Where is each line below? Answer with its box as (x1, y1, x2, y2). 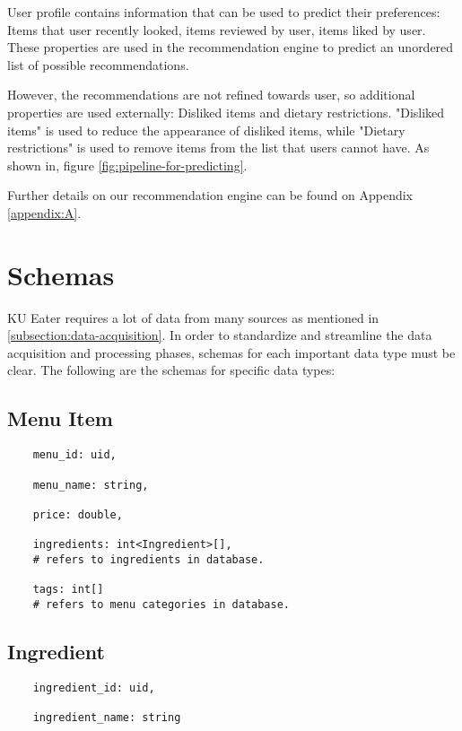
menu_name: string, (32, 478, 149, 492)
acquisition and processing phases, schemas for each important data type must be (7, 343, 456, 361)
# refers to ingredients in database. (32, 553, 265, 566)
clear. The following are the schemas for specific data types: (7, 361, 336, 379)
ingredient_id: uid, (32, 681, 155, 694)
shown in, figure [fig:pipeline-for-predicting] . (7, 155, 248, 174)
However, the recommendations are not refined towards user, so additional (7, 85, 415, 104)
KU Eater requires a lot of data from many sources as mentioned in (7, 308, 379, 326)
